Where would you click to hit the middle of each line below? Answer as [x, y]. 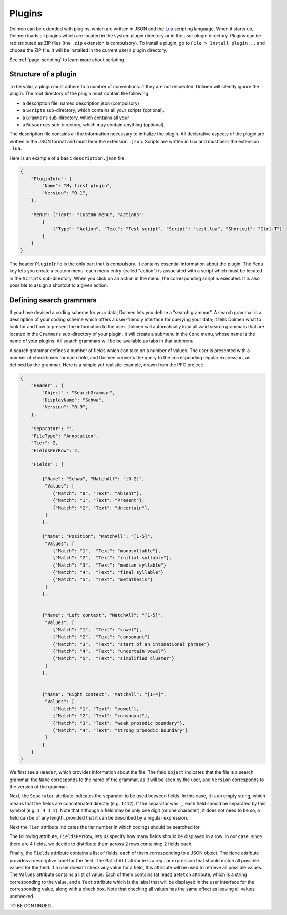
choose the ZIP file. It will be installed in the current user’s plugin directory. [88, 50]
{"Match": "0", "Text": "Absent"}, [97, 493]
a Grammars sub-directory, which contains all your [76, 118]
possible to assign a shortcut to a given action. [59, 285]
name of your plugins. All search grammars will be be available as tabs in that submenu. [102, 341]
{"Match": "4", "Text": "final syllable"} [108, 572]
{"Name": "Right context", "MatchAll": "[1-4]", [104, 694]
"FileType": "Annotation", [65, 436]
